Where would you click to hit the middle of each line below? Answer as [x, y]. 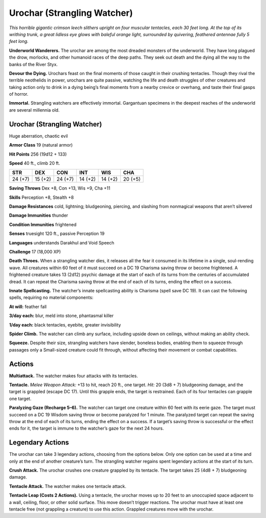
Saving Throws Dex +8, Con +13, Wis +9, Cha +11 [60, 188]
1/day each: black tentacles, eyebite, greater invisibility [65, 325]
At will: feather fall [28, 307]
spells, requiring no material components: [51, 298]
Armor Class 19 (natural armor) [41, 145]
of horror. [19, 94]
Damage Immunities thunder [39, 215]
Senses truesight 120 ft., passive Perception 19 [57, 234]
